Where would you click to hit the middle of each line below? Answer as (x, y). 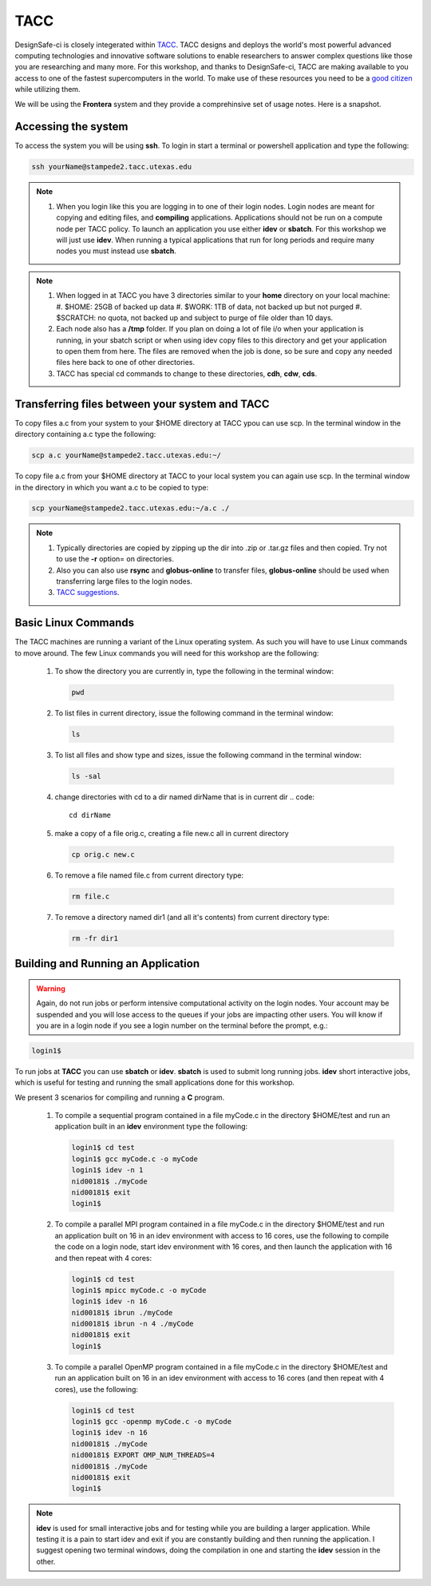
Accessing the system (71, 127)
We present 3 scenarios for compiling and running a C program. (120, 1097)
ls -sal (86, 776)
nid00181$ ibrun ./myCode (122, 1312)
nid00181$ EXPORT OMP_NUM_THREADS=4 (143, 1455)
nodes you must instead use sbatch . (117, 251)
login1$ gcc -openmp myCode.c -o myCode (151, 1421)
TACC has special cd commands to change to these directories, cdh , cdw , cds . (187, 373)
